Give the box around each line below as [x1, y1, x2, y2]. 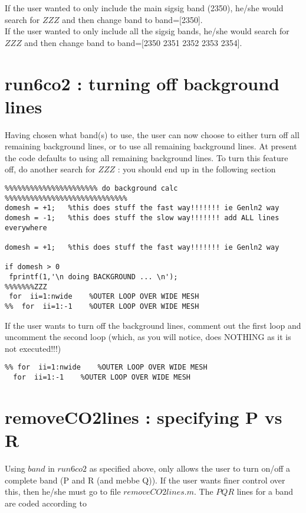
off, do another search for [5, 163, 96, 175]
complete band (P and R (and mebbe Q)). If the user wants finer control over [5, 473, 285, 486]
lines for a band [236, 485, 294, 498]
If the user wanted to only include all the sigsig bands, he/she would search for [5, 25, 289, 37]
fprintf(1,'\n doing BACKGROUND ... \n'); [9, 272, 178, 281]
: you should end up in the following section [117, 163, 276, 175]
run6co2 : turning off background [5, 71, 279, 95]
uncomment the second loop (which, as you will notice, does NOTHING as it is [5, 331, 291, 343]
